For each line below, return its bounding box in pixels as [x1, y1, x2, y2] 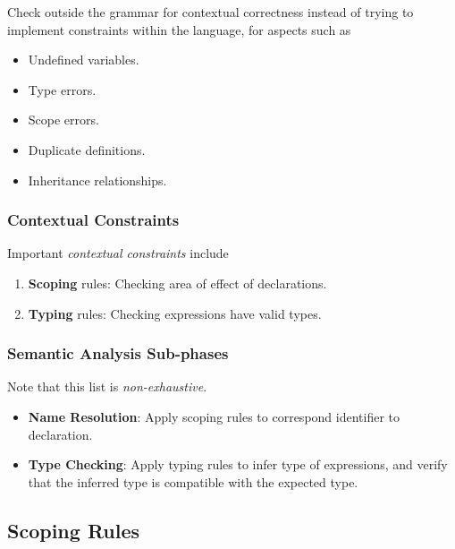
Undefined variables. [28, 50, 139, 69]
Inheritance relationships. [28, 170, 167, 189]
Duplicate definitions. [28, 140, 146, 159]
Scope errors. [28, 110, 99, 129]
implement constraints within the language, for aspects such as [7, 20, 351, 39]
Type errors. [28, 80, 97, 99]
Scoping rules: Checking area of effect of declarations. [28, 273, 327, 292]
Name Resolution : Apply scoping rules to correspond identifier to [28, 407, 400, 425]
